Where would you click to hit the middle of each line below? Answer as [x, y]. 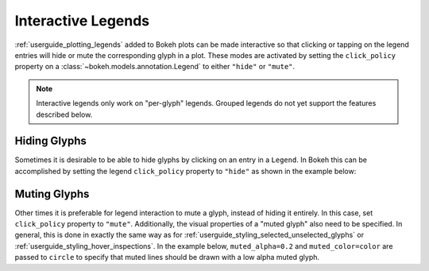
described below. [64, 114]
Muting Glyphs [52, 194]
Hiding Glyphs [51, 141]
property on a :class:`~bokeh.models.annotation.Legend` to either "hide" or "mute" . [155, 67]
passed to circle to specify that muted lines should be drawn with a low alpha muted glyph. [167, 257]
